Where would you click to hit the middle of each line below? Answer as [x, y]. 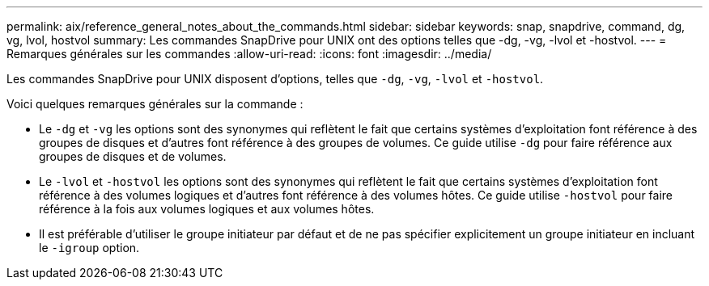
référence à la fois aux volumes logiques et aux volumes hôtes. [207, 209]
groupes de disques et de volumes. [133, 156]
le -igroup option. [89, 248]
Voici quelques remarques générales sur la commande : [155, 104]
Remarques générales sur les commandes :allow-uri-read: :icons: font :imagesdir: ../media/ [249, 54]
